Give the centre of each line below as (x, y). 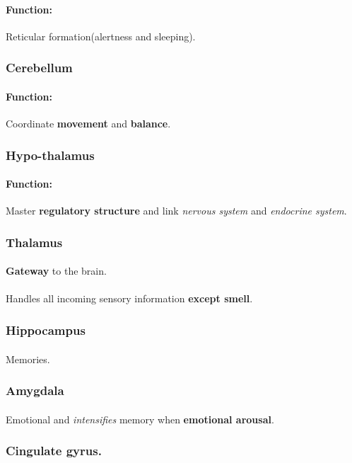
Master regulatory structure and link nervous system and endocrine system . (176, 211)
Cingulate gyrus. (54, 451)
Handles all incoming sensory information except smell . (129, 298)
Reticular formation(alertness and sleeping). (101, 36)
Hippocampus (46, 330)
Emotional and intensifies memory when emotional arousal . (140, 419)
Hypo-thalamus (50, 155)
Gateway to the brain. (56, 271)
